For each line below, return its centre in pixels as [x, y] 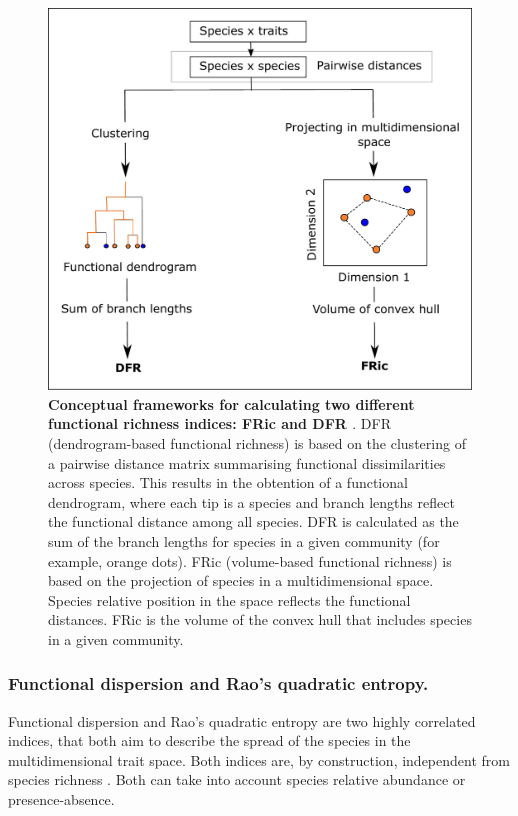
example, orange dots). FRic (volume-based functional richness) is [250, 560]
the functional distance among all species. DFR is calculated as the [253, 521]
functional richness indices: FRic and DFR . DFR [219, 423]
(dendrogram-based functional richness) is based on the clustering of [257, 442]
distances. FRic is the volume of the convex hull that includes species [260, 619]
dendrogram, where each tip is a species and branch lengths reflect [251, 501]
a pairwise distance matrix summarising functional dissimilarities [247, 462]
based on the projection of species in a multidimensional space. [241, 580]
